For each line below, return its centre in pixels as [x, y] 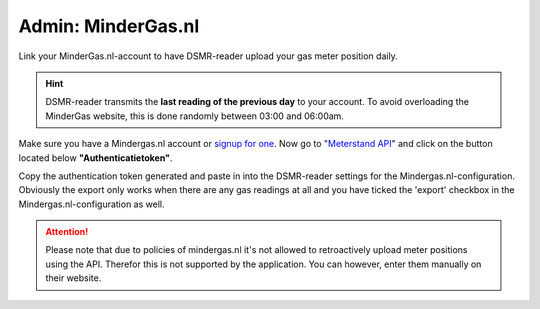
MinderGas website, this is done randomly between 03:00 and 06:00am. [195, 116]
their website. [73, 278]
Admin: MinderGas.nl [109, 26]
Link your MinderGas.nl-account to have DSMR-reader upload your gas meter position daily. [208, 56]
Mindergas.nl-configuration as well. [91, 204]
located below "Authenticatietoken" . [95, 157]
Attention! [67, 232]
